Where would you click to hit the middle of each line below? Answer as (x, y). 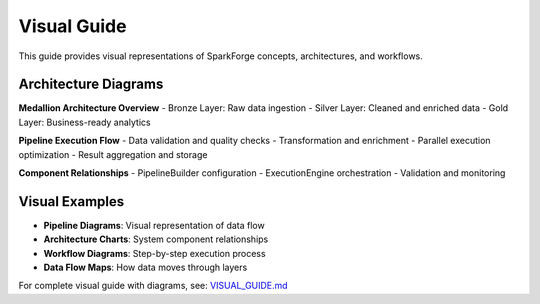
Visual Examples (71, 201)
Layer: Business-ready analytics (84, 122)
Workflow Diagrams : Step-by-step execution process (154, 253)
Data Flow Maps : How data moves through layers (145, 267)
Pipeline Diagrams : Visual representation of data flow (154, 225)
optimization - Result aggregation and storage (113, 154)
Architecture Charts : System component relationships (156, 239)
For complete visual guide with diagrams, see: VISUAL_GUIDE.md (153, 286)
